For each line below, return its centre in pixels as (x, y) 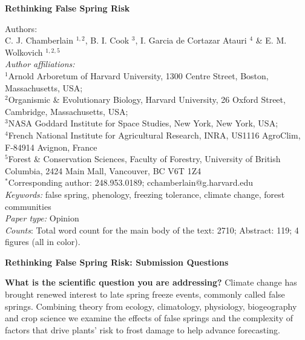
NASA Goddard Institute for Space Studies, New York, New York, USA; (143, 123)
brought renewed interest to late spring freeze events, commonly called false (145, 294)
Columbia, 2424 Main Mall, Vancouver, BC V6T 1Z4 (103, 170)
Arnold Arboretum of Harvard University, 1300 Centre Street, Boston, (138, 75)
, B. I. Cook (107, 40)
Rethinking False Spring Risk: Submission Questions (117, 262)
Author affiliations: (40, 64)
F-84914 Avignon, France (51, 147)
